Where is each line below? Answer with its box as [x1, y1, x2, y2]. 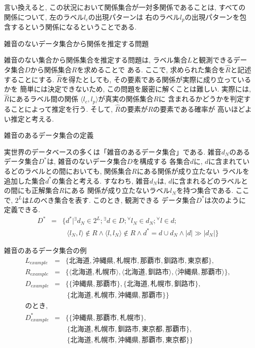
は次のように [204, 194, 246, 205]
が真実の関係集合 [98, 94, 154, 104]
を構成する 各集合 [132, 156, 191, 166]
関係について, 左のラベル [4, 11, 84, 22]
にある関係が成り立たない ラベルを [136, 165, 250, 176]
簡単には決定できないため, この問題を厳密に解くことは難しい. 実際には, [20, 84, 251, 94]
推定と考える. [10, 113, 54, 124]
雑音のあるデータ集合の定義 [4, 130, 94, 140]
